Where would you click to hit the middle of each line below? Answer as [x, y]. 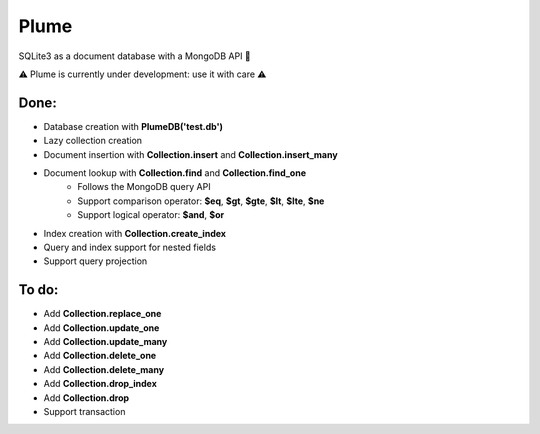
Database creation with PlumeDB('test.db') [133, 126]
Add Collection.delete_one [100, 356]
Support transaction [84, 411]
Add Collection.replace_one [102, 314]
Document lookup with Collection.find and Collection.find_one [175, 173]
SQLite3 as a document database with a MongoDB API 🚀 [135, 56]
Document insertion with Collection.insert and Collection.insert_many [191, 154]
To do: [38, 290]
